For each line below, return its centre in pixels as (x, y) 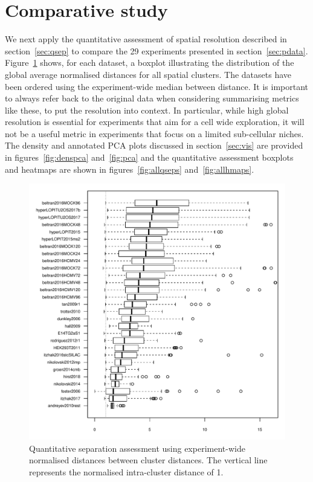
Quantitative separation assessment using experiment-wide (137, 448)
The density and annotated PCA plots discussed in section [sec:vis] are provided (154, 145)
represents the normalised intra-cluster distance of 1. (126, 472)
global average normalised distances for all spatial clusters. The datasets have (148, 74)
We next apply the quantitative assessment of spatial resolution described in (146, 39)
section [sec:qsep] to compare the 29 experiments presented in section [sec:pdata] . (156, 50)
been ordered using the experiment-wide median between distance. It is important (157, 86)
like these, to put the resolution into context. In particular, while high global (147, 110)
